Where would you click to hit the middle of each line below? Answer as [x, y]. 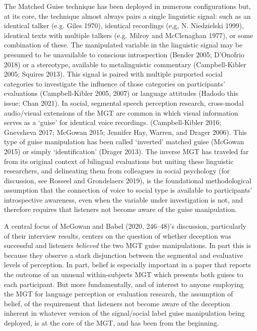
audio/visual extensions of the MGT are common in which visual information [121, 112]
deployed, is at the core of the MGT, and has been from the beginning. [112, 323]
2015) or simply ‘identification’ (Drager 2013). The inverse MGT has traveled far [127, 151]
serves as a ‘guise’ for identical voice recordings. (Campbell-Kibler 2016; [113, 122]
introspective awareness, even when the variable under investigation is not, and [124, 199]
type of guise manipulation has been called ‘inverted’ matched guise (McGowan [124, 142]
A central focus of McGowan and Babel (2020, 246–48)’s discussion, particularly [125, 226]
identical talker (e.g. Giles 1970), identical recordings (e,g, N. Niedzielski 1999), [124, 25]
